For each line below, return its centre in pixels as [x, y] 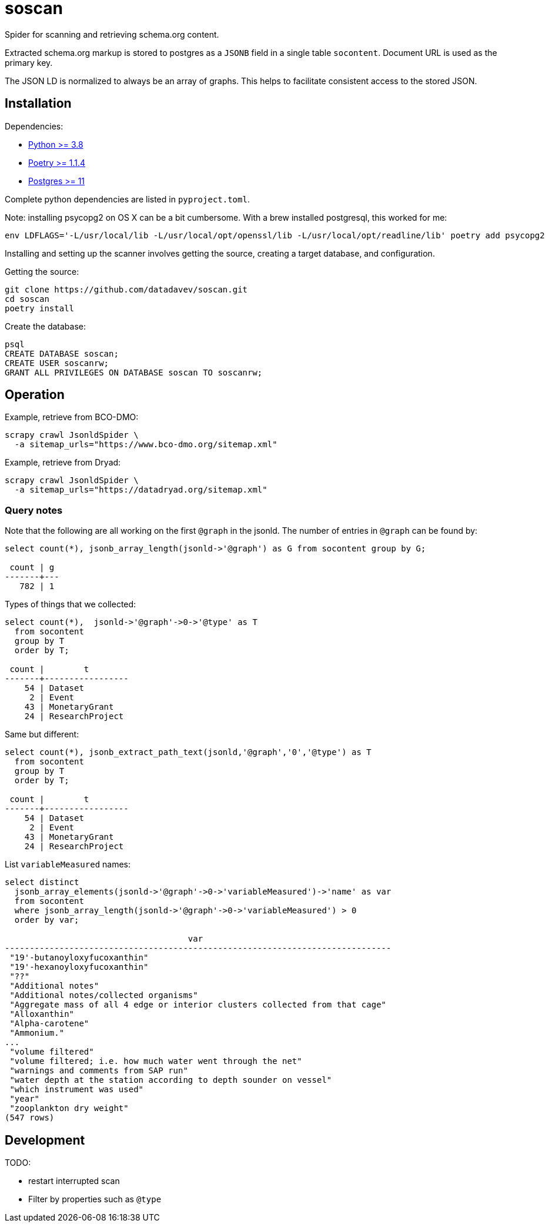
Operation [35, 395]
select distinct [42, 882]
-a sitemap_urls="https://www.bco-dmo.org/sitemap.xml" [146, 445]
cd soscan [27, 299]
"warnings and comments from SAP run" [99, 1071]
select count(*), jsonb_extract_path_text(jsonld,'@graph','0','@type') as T [188, 752]
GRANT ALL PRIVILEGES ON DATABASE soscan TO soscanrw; [134, 372]
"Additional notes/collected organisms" [104, 995]
